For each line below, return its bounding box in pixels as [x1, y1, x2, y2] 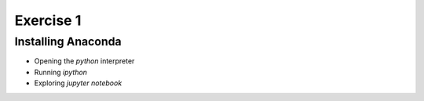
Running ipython [34, 67, 88, 77]
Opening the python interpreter [34, 56, 135, 66]
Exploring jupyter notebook [34, 78, 122, 88]
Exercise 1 [14, 12, 82, 29]
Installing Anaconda [14, 34, 122, 49]
